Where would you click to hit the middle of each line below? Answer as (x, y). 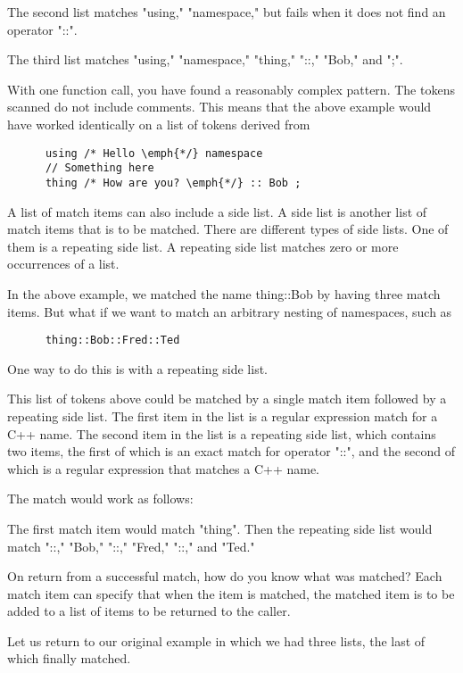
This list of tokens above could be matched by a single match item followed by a (227, 399)
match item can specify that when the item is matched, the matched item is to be (231, 593)
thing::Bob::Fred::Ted (112, 341)
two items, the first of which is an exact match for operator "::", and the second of (231, 451)
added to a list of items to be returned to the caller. (149, 611)
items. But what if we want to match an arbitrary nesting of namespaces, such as (230, 311)
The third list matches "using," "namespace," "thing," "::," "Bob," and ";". (205, 59)
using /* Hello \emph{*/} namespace (154, 153)
